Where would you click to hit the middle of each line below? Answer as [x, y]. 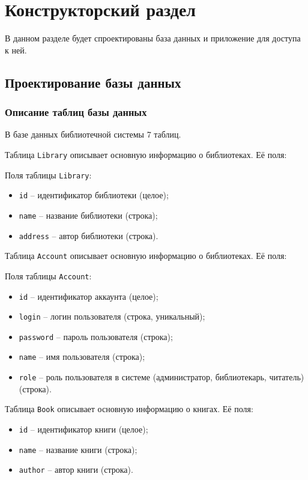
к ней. [16, 50]
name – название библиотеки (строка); [88, 215]
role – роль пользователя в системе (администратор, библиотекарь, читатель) [162, 377]
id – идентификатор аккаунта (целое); [89, 296]
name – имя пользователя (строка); [82, 357]
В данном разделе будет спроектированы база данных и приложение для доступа [153, 38]
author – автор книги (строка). [76, 469]
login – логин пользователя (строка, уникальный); [112, 316]
